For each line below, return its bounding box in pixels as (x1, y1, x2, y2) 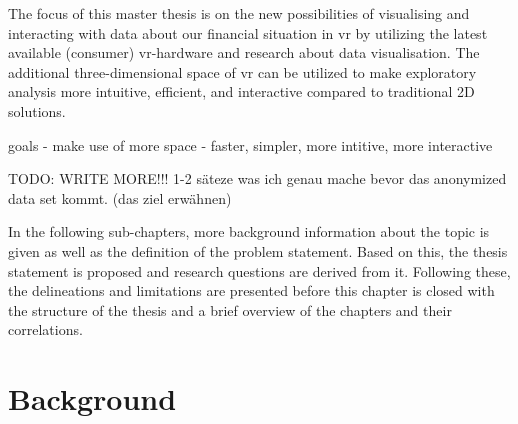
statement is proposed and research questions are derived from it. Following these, (8, 260, 511, 281)
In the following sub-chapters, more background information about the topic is (8, 221, 490, 242)
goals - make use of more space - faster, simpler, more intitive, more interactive (8, 134, 493, 155)
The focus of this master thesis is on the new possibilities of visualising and (8, 3, 470, 23)
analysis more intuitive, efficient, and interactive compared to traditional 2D (8, 81, 475, 102)
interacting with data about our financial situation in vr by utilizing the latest (8, 22, 488, 43)
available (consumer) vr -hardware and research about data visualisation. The (8, 42, 480, 63)
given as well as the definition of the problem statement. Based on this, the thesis (8, 240, 508, 261)
